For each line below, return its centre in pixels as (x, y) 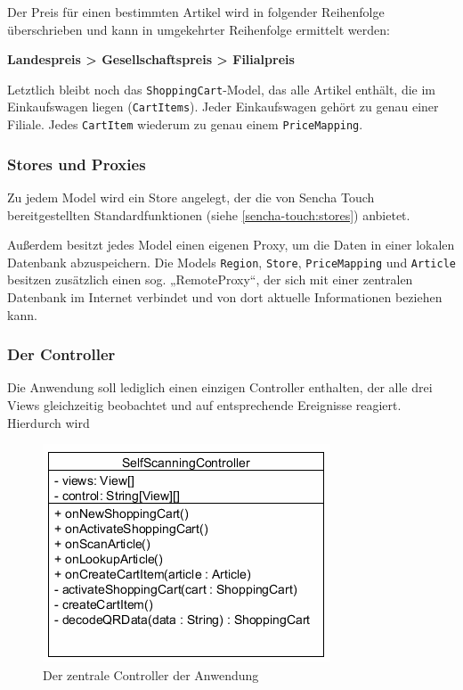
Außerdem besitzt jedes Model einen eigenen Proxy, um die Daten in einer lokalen (231, 245)
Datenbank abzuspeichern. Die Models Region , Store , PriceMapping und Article (231, 262)
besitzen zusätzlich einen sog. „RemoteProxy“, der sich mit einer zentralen (210, 279)
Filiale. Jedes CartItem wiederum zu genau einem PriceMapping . (185, 124)
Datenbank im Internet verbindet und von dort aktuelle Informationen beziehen (225, 297)
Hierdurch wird (49, 422)
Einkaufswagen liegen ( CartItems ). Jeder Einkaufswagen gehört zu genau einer (223, 107)
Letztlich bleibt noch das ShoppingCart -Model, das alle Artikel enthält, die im (222, 89)
